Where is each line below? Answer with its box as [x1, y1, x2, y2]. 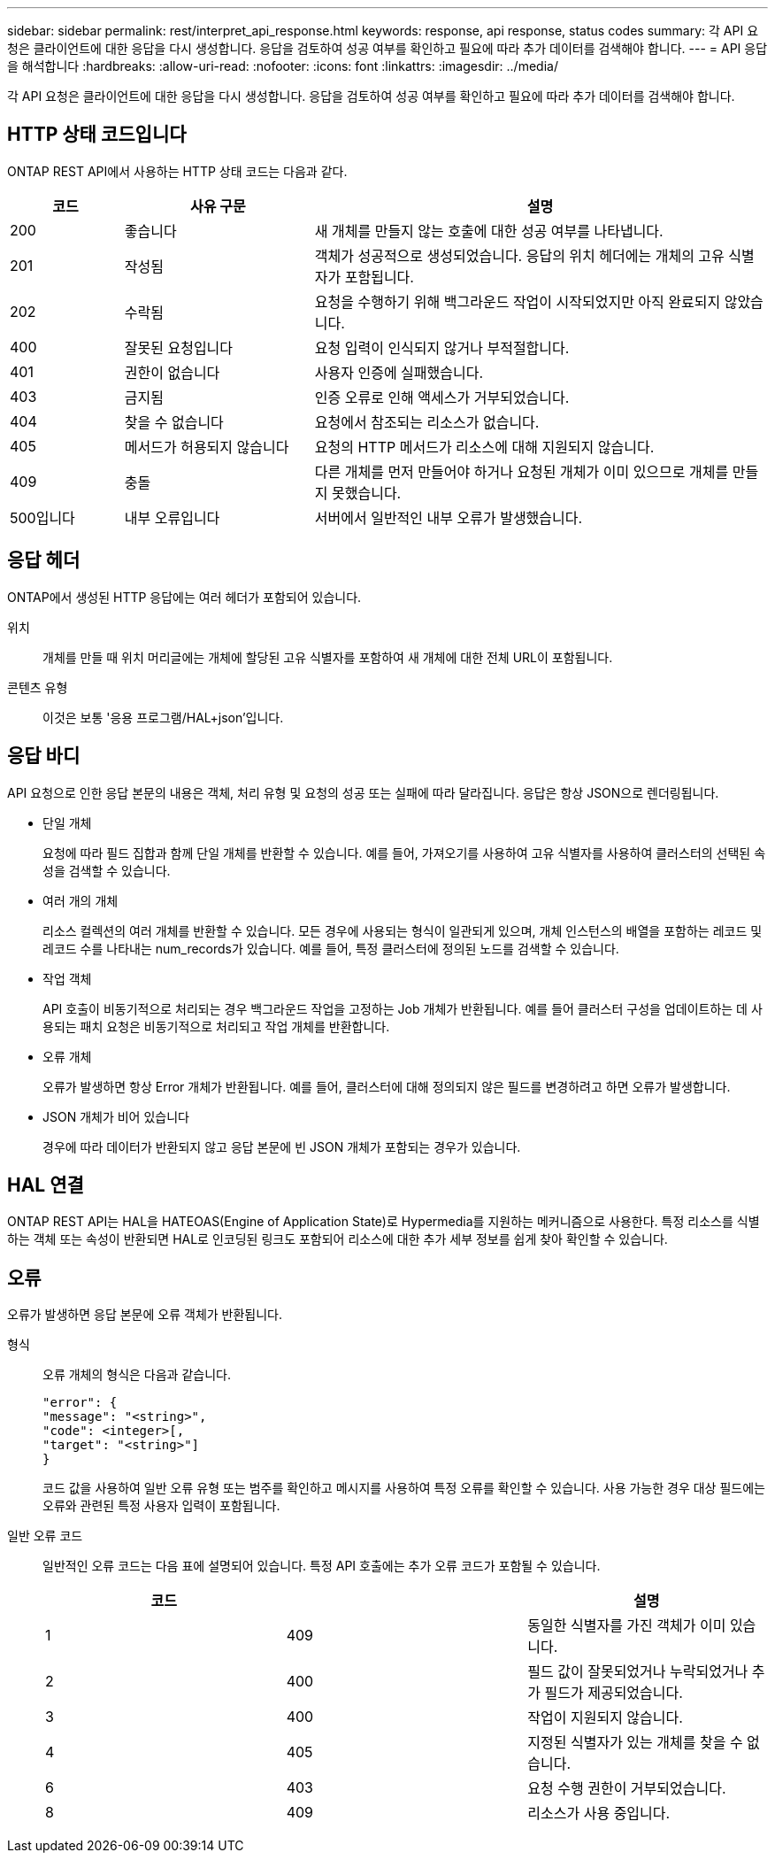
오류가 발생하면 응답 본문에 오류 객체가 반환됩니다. [7, 1307, 283, 1323]
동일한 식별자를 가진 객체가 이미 [527, 1617, 726, 1635]
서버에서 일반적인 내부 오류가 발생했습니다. [314, 508, 583, 527]
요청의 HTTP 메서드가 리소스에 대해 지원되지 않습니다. [314, 437, 655, 456]
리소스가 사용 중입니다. [527, 1804, 671, 1823]
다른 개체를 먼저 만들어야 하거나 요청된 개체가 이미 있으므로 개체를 [314, 462, 729, 481]
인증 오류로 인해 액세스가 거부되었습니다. [314, 388, 570, 406]
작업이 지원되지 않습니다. [527, 1709, 683, 1727]
